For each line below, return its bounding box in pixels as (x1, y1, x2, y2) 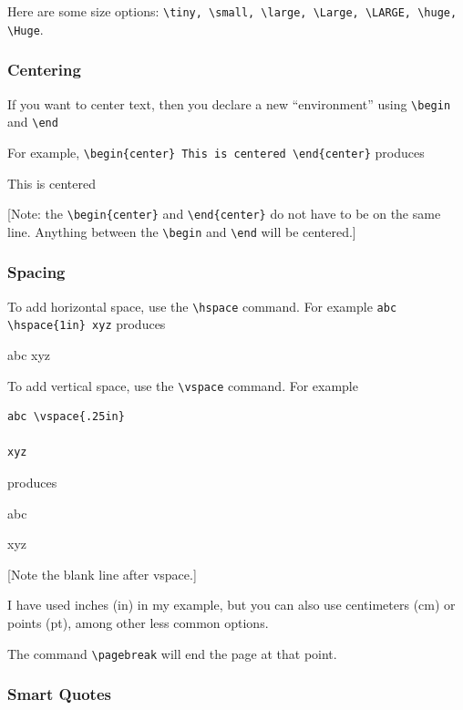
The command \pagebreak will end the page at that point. (7, 643, 337, 663)
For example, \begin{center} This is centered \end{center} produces (7, 142, 425, 161)
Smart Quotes (7, 683, 111, 705)
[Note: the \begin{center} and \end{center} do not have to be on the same (7, 204, 441, 223)
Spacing (7, 261, 66, 283)
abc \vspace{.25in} (7, 410, 125, 424)
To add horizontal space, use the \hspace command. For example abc (7, 296, 397, 315)
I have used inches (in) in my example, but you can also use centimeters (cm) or (7, 595, 456, 614)
